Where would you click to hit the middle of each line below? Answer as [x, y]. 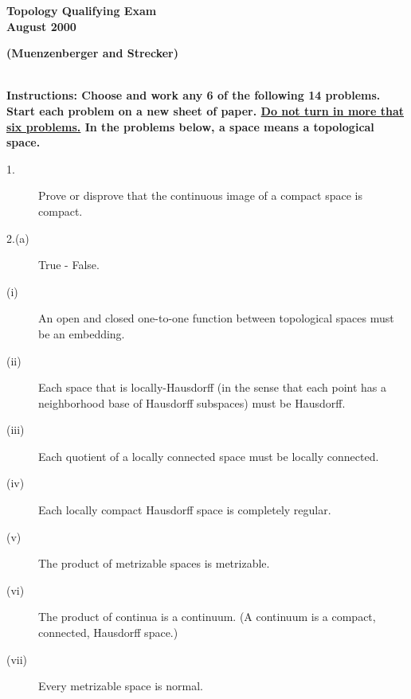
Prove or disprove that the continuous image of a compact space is [200, 195]
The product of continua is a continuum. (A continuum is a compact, [207, 617]
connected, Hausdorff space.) [108, 633]
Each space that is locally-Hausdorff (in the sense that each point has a [212, 387]
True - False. [69, 265]
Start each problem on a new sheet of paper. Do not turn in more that [205, 110]
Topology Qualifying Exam [82, 10]
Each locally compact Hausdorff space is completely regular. [185, 510]
